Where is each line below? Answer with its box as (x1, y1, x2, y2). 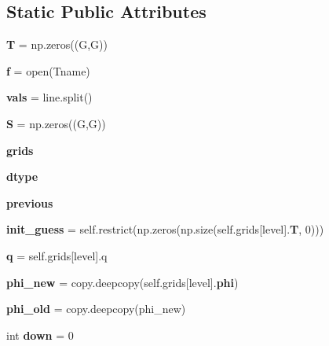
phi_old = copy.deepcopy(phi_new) (6, 300, 186, 317)
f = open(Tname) (6, 62, 90, 79)
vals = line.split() (6, 89, 93, 105)
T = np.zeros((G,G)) (6, 36, 108, 53)
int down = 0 (6, 326, 74, 343)
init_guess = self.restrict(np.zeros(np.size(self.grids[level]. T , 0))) (6, 221, 324, 237)
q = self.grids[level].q (6, 247, 108, 263)
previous (6, 194, 53, 211)
